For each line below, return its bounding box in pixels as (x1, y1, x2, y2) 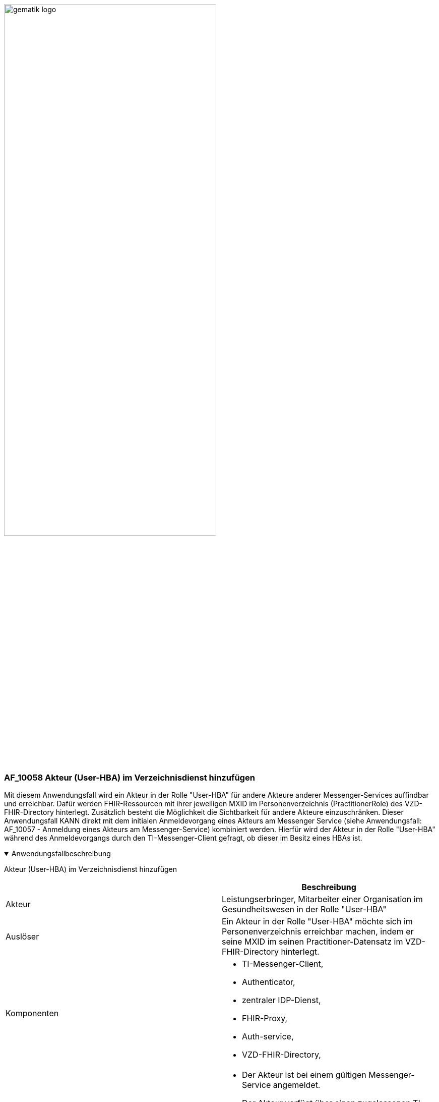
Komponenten (6, 1008, 59, 1019)
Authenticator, (242, 977, 295, 987)
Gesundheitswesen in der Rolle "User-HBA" (222, 904, 387, 915)
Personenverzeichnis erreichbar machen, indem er (222, 926, 414, 937)
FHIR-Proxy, (242, 1013, 288, 1024)
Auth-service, (242, 1031, 294, 1042)
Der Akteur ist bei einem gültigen (242, 1070, 366, 1080)
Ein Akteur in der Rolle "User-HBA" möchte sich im (222, 916, 413, 927)
